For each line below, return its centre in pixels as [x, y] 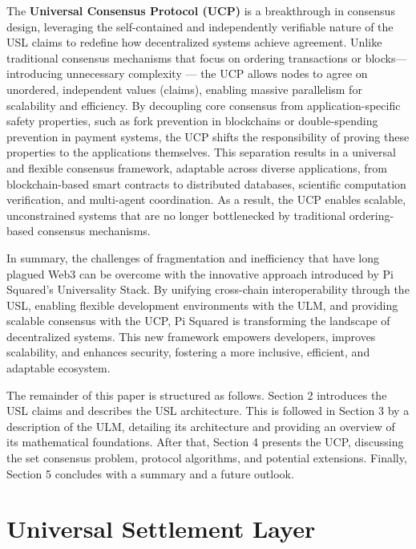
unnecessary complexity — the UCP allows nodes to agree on [217, 73]
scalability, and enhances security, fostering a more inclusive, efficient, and [188, 352]
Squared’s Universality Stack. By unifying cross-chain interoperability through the [208, 289]
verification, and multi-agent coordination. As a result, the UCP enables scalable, [206, 199]
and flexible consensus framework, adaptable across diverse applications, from [197, 167]
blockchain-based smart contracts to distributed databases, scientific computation [206, 183]
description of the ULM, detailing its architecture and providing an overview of [201, 426]
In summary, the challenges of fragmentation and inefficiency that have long [193, 257]
